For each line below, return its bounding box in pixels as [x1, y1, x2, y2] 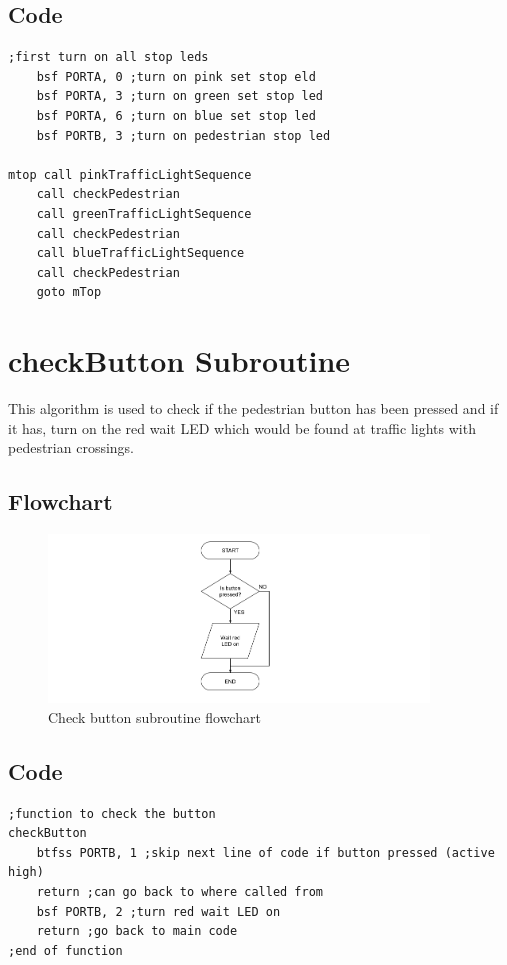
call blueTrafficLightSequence [36, 246, 245, 261]
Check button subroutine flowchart [48, 706, 261, 727]
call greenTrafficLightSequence [36, 206, 252, 221]
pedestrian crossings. [8, 437, 134, 458]
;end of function [8, 943, 123, 958]
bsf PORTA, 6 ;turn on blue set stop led [36, 108, 316, 123]
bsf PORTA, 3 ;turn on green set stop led [36, 89, 323, 104]
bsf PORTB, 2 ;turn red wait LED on [36, 904, 281, 919]
